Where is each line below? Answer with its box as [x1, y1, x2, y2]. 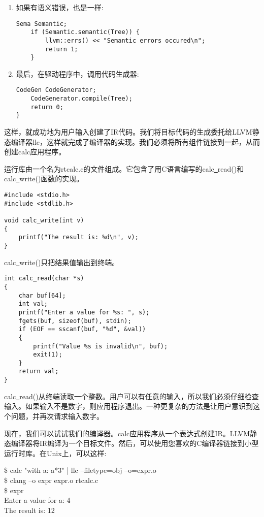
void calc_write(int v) [4, 217, 84, 224]
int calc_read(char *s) [4, 275, 84, 282]
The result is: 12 [4, 504, 55, 515]
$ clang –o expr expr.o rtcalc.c [4, 474, 98, 485]
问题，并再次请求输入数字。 [11, 410, 104, 421]
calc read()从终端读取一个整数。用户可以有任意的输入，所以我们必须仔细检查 [4, 391, 259, 401]
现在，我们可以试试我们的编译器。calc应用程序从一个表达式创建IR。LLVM [4, 428, 250, 438]
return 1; [45, 45, 78, 53]
